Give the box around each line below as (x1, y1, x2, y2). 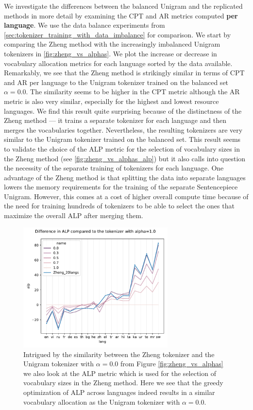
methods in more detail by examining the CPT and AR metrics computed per (4, 10, 238, 20)
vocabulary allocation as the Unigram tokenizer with (23, 396, 180, 407)
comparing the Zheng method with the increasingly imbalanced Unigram (4, 39, 220, 49)
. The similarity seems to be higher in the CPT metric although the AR (26, 86, 240, 97)
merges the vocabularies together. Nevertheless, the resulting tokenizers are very (4, 124, 243, 135)
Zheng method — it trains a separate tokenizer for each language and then (4, 115, 227, 125)
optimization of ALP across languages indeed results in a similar (23, 387, 215, 397)
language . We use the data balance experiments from (4, 20, 165, 30)
